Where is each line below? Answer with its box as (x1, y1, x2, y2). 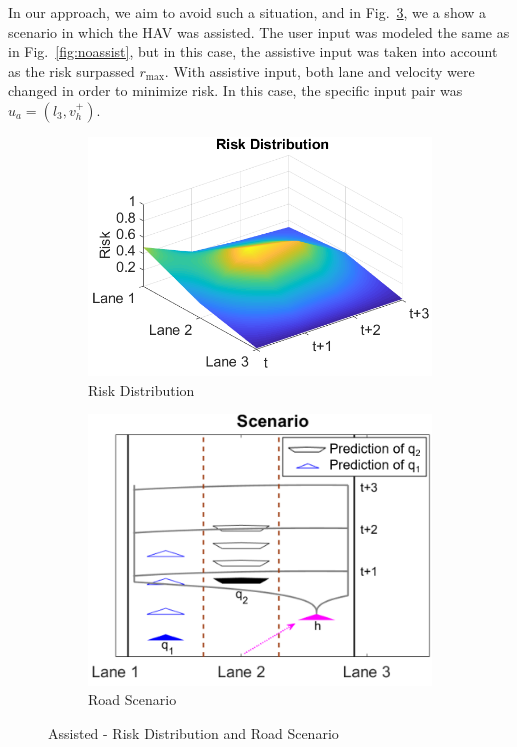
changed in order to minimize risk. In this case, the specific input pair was (8, 80, 463, 101)
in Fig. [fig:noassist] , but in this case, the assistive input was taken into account (8, 41, 498, 62)
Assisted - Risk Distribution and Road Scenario (48, 722, 339, 743)
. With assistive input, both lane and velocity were (164, 60, 475, 81)
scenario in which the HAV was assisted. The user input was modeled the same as (8, 21, 510, 42)
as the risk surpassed (8, 60, 135, 81)
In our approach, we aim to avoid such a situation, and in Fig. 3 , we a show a (8, 2, 487, 22)
